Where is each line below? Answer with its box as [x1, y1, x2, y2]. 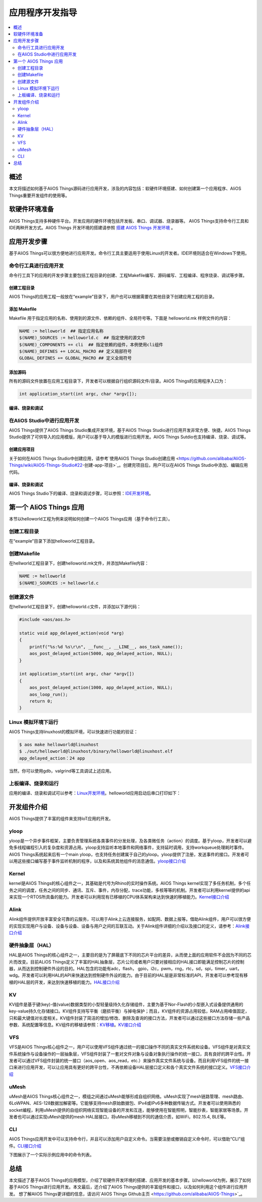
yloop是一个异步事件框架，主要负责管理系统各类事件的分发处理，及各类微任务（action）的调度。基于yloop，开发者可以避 [9, 838, 252, 844]
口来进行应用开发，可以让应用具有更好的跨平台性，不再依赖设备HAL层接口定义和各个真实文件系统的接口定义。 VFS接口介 [9, 1065, 251, 1070]
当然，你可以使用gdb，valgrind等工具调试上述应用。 [9, 768, 114, 773]
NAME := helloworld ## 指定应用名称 [19, 328, 104, 334]
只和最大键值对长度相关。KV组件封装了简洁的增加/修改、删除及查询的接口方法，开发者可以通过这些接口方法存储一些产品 [9, 1015, 250, 1021]
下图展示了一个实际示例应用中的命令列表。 [9, 1151, 94, 1157]
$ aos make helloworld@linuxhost [19, 742, 99, 748]
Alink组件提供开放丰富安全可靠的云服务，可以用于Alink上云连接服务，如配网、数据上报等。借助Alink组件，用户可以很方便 [9, 916, 251, 922]
